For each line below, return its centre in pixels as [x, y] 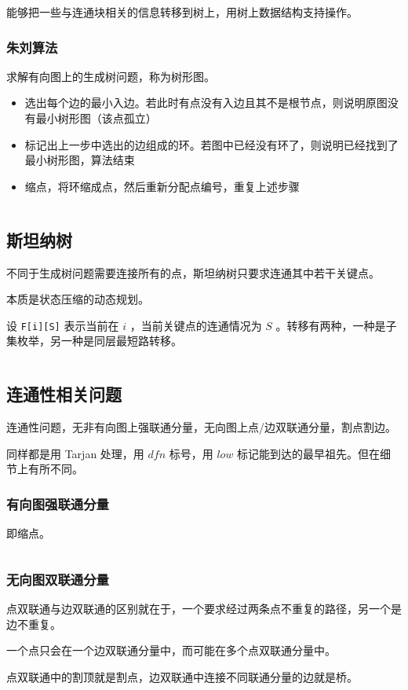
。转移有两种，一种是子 [336, 325]
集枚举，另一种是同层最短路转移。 [94, 341]
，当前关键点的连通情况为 [196, 325]
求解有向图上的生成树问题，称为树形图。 [111, 76]
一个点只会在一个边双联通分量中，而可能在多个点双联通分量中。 [171, 650]
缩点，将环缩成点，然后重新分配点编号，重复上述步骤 [162, 186]
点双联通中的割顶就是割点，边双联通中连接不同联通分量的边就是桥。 [182, 676]
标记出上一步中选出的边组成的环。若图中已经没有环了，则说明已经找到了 [211, 144]
